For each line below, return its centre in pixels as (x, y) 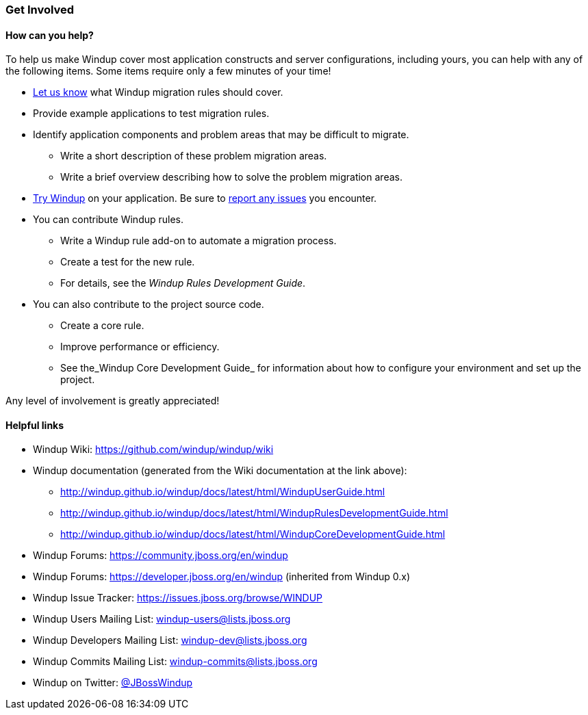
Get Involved (40, 10)
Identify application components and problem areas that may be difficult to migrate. (221, 135)
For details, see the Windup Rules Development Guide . (183, 283)
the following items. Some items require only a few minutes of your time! (168, 71)
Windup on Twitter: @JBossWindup (113, 683)
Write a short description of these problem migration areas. (194, 156)
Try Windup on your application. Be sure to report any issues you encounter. (205, 198)
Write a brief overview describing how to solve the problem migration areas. (231, 177)
